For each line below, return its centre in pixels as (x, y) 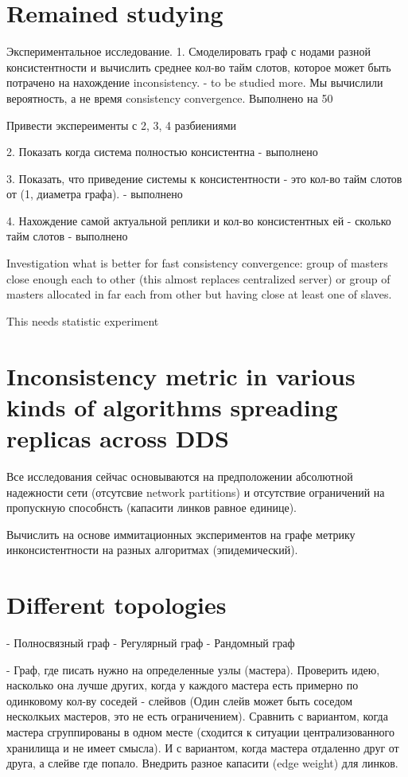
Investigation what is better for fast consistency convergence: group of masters (197, 263)
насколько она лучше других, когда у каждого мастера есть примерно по (183, 685)
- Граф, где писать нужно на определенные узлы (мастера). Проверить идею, (193, 669)
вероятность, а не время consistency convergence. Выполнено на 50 (170, 98)
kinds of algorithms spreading (172, 406)
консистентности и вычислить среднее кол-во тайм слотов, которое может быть (199, 66)
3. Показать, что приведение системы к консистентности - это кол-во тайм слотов (204, 178)
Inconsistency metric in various (181, 375)
